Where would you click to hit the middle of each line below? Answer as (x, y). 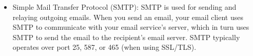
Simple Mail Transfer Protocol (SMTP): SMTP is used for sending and (124, 7)
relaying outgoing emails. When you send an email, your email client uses (128, 17)
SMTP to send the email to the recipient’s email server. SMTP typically (126, 37)
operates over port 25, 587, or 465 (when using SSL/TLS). (104, 47)
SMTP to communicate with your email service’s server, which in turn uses (131, 27)
